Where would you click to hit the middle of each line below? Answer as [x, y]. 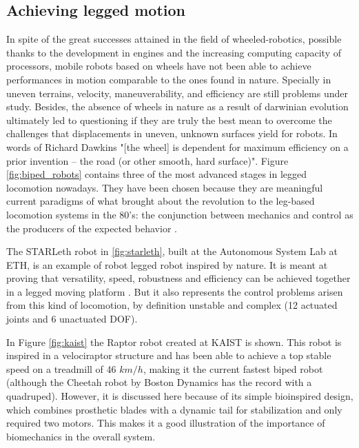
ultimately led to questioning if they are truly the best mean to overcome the [169, 120]
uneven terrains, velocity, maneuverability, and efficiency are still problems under [177, 93]
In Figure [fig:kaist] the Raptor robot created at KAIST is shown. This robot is [174, 342]
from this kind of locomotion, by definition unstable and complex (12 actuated [172, 305]
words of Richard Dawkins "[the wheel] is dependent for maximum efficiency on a [177, 146]
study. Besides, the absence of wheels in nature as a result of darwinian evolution [177, 106]
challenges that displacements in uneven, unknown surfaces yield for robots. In [172, 133]
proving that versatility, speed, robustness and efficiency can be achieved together [178, 278]
